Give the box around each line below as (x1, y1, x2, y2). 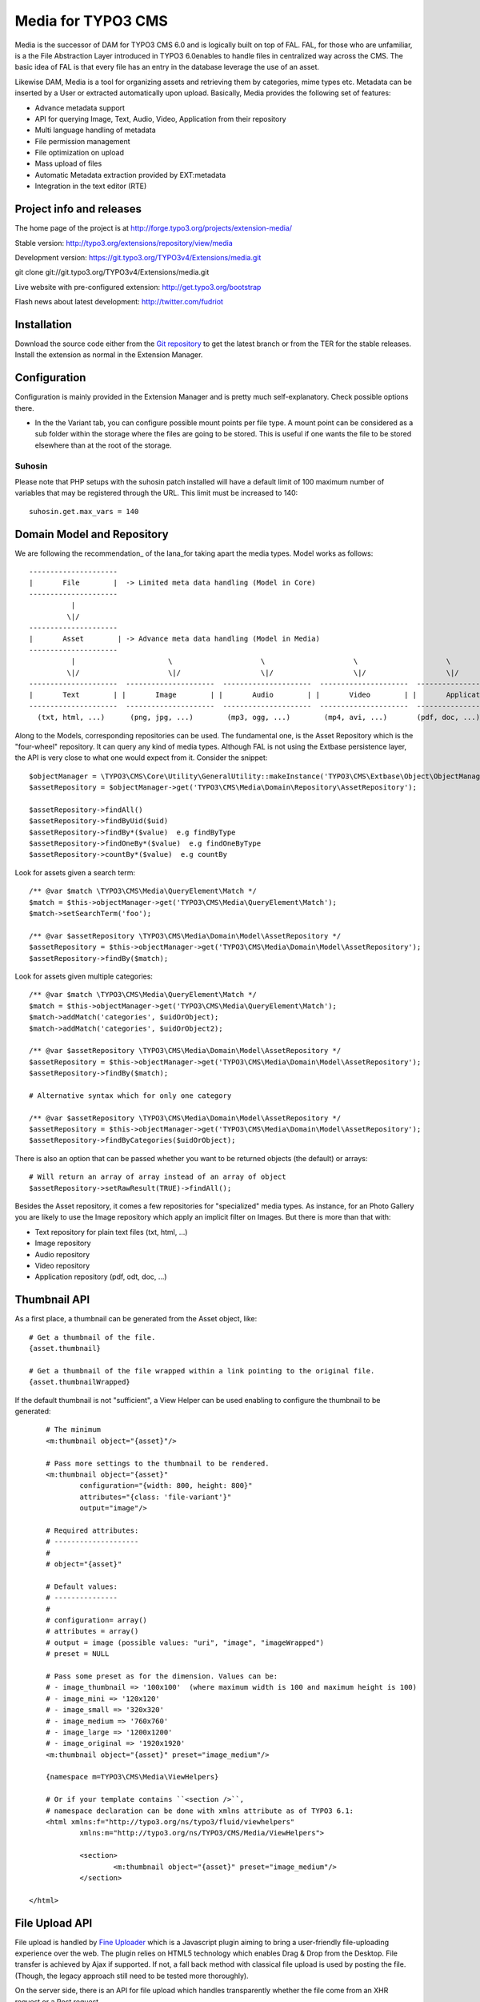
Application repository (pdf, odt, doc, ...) (34, 1272, 167, 1281)
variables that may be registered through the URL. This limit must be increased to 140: (14, 488, 298, 498)
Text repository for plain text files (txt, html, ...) (34, 1227, 188, 1236)
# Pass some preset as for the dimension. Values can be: (45, 1671, 278, 1681)
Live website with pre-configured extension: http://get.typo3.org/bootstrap (14, 282, 262, 291)
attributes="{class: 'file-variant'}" (79, 1492, 232, 1501)
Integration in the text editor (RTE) (34, 181, 147, 191)
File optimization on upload (34, 148, 124, 158)
